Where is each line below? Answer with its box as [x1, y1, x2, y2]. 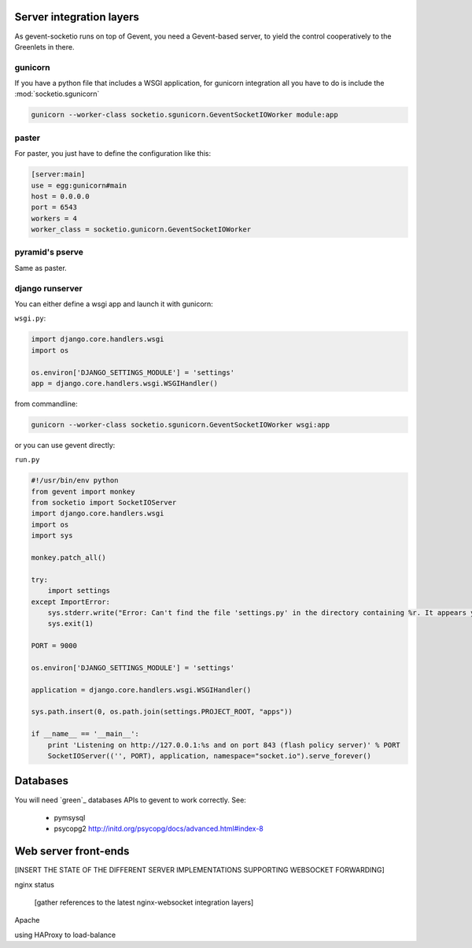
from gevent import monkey [31, 487, 135, 496]
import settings [47, 587, 110, 595]
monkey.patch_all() [31, 553, 106, 562]
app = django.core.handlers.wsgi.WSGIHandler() [31, 379, 218, 387]
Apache [14, 916, 40, 925]
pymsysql [53, 813, 86, 822]
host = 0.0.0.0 [31, 191, 90, 201]
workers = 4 [31, 213, 78, 223]
